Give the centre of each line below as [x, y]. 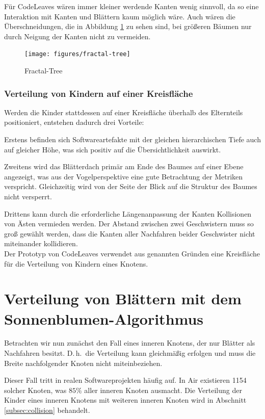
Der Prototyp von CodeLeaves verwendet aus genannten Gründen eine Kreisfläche [132, 253]
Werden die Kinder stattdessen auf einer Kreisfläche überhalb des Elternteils [124, 112]
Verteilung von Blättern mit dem [123, 298]
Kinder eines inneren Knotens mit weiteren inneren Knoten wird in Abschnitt [125, 400]
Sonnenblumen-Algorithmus [104, 318]
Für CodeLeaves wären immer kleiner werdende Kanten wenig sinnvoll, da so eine [131, 6]
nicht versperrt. [28, 196]
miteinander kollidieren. [41, 243]
